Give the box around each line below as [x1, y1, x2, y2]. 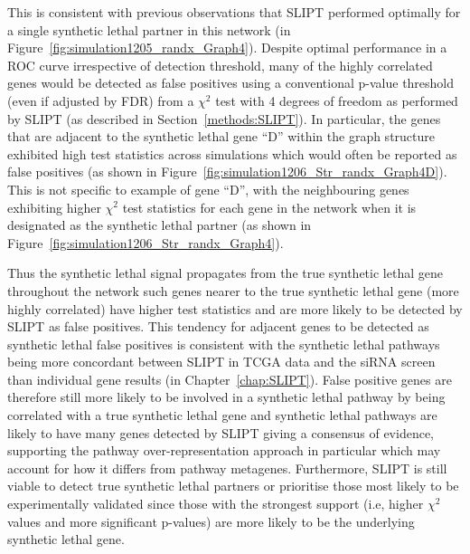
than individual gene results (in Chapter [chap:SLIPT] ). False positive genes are [7, 369, 452, 388]
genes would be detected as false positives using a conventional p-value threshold [7, 73, 455, 92]
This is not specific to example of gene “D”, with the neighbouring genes [7, 179, 409, 198]
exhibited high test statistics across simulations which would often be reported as [7, 144, 457, 163]
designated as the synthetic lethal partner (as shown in [7, 215, 312, 234]
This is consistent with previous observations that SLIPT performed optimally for [7, 3, 461, 21]
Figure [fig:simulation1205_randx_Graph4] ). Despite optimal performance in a [7, 38, 447, 57]
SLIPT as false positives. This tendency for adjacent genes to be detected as [7, 317, 429, 336]
